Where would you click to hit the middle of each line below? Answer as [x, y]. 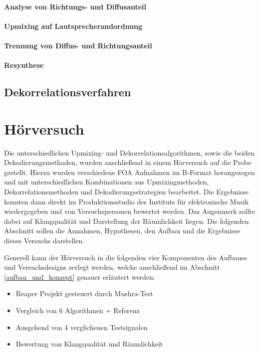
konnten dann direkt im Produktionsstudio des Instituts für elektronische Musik [127, 201]
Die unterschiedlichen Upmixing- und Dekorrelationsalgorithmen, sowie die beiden [129, 152]
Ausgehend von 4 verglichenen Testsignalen [82, 327]
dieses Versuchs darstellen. [44, 240]
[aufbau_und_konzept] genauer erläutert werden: [80, 276]
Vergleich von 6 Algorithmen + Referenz [78, 310]
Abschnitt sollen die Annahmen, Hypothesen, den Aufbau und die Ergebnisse [122, 231]
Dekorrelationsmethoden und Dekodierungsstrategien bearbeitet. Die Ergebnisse [127, 192]
